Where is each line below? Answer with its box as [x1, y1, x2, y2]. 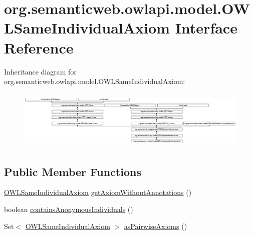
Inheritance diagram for [4, 66, 77, 76]
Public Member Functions [4, 163, 141, 179]
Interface [175, 17, 237, 38]
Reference [4, 37, 74, 57]
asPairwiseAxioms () [124, 220, 187, 231]
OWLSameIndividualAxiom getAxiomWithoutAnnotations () [4, 187, 192, 197]
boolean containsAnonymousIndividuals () [4, 204, 133, 214]
